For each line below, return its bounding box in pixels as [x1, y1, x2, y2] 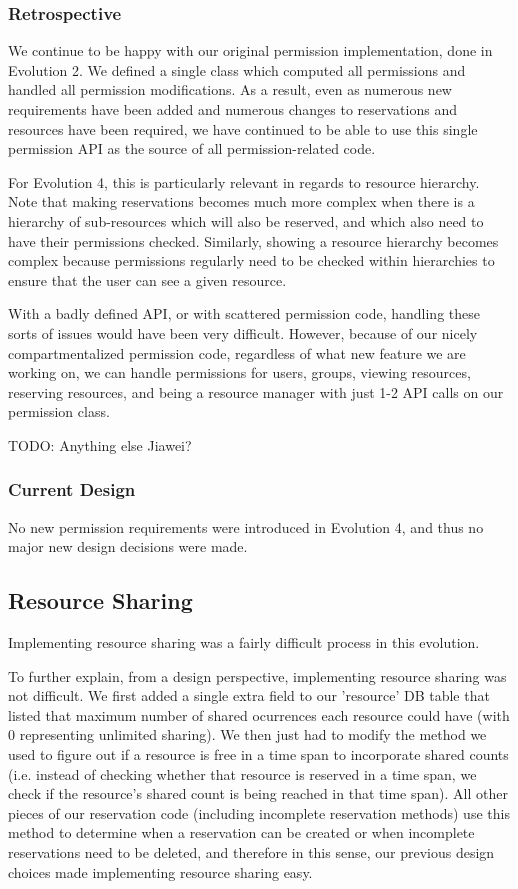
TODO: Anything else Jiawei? [8, 434, 192, 455]
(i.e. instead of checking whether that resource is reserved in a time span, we [8, 763, 477, 784]
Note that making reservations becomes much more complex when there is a [8, 191, 475, 212]
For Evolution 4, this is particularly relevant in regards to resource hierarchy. [8, 171, 480, 192]
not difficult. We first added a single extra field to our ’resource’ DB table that [8, 685, 490, 706]
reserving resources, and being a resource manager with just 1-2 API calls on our [8, 381, 504, 402]
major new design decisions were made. [8, 536, 248, 557]
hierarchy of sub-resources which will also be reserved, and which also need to [8, 210, 484, 231]
